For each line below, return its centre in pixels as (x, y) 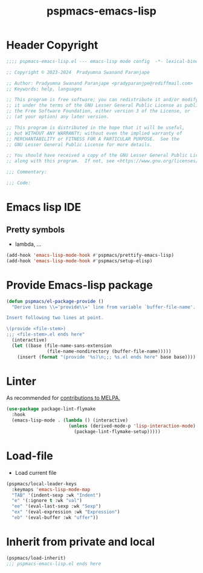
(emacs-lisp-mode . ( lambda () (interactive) (70, 420)
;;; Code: (19, 183)
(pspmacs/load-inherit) (36, 558)
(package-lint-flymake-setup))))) (117, 431)
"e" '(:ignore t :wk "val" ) (47, 501)
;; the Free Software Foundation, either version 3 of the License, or (98, 111)
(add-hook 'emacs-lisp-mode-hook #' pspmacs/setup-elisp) (79, 261)
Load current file (36, 472)
